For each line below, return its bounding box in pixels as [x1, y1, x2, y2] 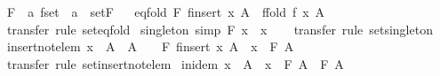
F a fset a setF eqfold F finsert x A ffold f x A [6, 3, 325, 20]
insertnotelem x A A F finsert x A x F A [6, 37, 294, 56]
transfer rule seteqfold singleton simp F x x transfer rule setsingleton [6, 19, 433, 38]
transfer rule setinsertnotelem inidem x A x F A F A [6, 54, 344, 72]
